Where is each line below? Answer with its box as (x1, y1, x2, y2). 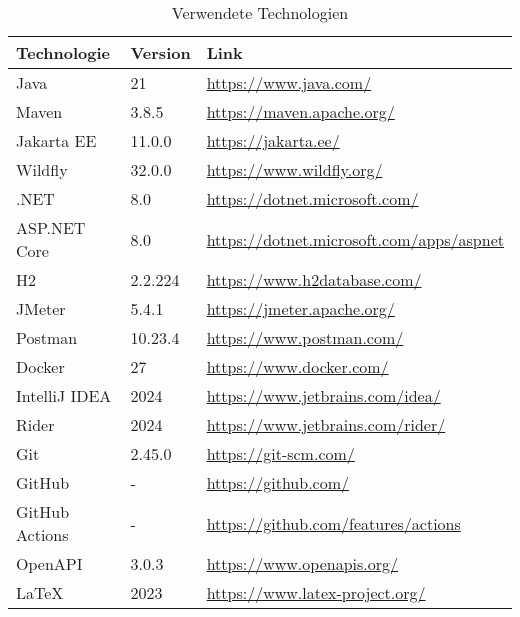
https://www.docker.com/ (206, 355, 389, 378)
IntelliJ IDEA (16, 384, 112, 407)
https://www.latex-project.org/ (206, 581, 426, 604)
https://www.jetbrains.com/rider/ (206, 413, 446, 436)
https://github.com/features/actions (206, 511, 461, 535)
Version (130, 41, 191, 64)
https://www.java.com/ (206, 71, 372, 94)
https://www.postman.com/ (206, 326, 404, 349)
